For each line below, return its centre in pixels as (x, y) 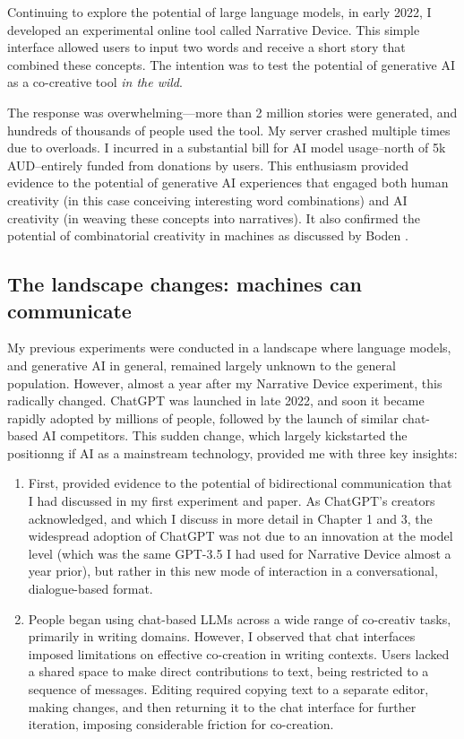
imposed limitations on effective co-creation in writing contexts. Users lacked (239, 653)
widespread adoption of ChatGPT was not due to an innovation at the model (241, 536)
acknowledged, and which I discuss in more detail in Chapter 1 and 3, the (230, 518)
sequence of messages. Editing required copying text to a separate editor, (228, 689)
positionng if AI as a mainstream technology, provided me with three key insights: (232, 452)
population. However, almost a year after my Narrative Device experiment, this (225, 383)
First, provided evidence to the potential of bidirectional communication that (240, 483)
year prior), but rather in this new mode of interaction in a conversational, (233, 571)
